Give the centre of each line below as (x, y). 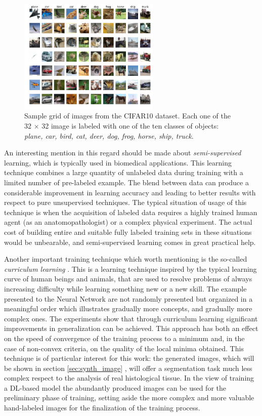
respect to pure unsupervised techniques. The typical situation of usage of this (125, 202)
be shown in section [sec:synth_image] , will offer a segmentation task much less (128, 368)
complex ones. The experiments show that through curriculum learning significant (131, 318)
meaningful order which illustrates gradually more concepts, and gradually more (128, 308)
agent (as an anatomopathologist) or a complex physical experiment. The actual (128, 222)
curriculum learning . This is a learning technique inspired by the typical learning (130, 268)
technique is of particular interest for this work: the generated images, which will (129, 358)
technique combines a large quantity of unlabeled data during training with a (124, 172)
